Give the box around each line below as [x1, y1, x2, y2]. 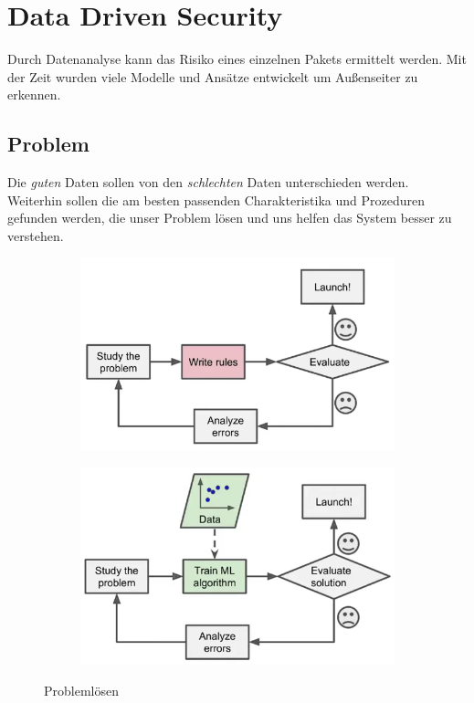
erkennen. [7, 85, 61, 104]
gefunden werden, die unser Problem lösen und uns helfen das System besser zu [7, 208, 452, 227]
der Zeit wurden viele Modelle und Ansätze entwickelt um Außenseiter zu [7, 67, 418, 86]
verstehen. [7, 226, 64, 245]
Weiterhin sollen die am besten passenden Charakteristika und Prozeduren [7, 190, 425, 209]
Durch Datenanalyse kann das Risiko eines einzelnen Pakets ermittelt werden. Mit [7, 49, 467, 68]
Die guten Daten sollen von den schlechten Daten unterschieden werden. [7, 173, 409, 192]
